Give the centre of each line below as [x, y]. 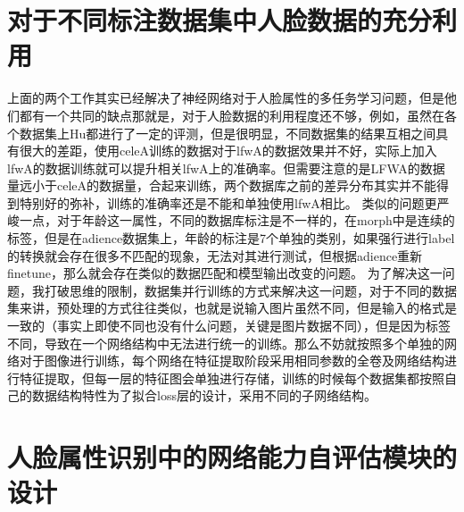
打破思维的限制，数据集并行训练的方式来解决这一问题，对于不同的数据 [250, 290]
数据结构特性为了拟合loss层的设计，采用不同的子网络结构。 [204, 395]
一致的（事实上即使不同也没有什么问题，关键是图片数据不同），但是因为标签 [229, 326]
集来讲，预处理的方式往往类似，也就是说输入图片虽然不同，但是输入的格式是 [232, 308]
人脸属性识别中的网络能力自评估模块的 [232, 457]
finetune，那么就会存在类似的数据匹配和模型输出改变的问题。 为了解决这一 [225, 273]
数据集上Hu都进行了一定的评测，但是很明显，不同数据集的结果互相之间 [228, 133]
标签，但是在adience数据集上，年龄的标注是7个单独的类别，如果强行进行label [231, 238]
